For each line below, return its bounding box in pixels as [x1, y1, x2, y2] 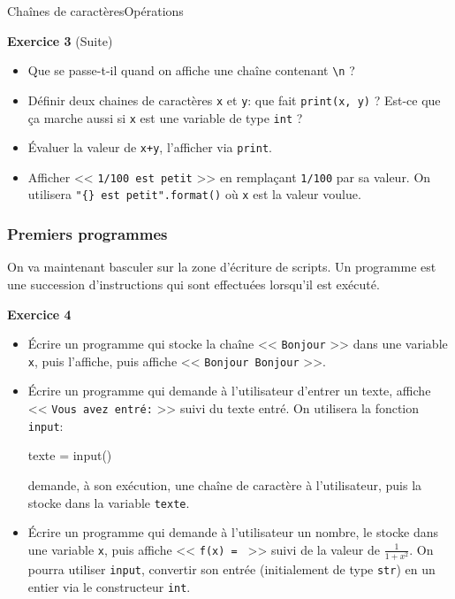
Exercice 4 [7, 304, 72, 323]
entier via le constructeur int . [27, 577, 191, 595]
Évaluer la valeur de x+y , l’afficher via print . [27, 138, 272, 157]
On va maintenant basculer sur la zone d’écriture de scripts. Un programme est [7, 257, 436, 276]
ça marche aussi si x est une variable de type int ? [27, 108, 303, 127]
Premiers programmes [7, 223, 168, 245]
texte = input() [27, 446, 112, 465]
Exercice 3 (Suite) [7, 31, 113, 50]
